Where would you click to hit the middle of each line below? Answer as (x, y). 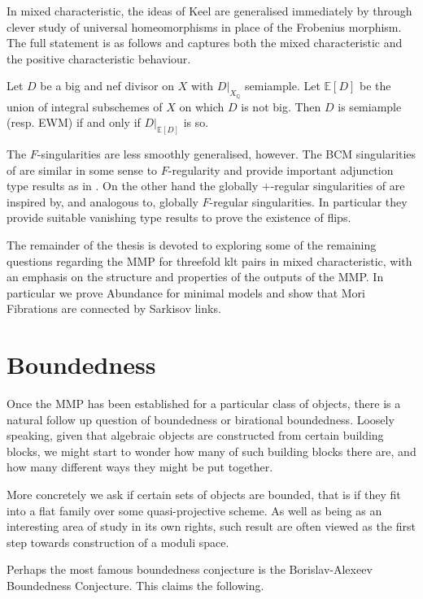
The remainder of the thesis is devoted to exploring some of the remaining (192, 245)
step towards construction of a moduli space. (118, 542)
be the (375, 86)
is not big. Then (281, 106)
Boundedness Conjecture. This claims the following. (135, 586)
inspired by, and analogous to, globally (102, 201)
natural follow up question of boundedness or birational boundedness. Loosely (201, 419)
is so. (196, 122)
